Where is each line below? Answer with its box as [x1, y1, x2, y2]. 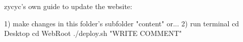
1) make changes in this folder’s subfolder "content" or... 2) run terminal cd [4, 18, 239, 28]
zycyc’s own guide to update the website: [4, 1, 132, 11]
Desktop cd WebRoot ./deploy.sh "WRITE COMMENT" [4, 28, 182, 38]
